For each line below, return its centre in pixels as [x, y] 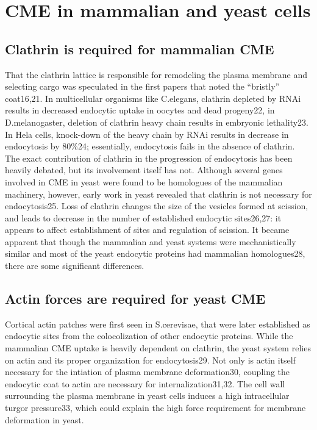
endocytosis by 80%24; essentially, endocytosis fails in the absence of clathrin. [150, 146]
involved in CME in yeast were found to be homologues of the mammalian [144, 181]
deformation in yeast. [45, 419]
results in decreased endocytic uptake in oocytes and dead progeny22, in [140, 110]
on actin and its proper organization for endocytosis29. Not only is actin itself [150, 360]
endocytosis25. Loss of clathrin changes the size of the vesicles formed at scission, [157, 206]
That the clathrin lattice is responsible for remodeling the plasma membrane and [156, 74]
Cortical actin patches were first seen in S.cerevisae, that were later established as [158, 324]
